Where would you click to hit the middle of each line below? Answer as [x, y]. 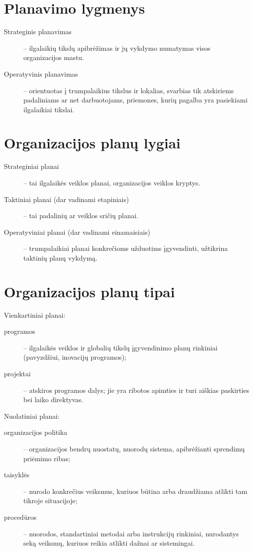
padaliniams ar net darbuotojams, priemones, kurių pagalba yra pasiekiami [136, 100]
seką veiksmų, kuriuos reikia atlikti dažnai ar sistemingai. [109, 543]
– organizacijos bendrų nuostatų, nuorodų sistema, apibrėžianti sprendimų [134, 449]
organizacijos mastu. [54, 57]
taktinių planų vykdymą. [60, 257]
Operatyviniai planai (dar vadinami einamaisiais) [77, 232]
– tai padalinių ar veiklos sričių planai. [81, 215]
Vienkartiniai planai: [35, 315]
